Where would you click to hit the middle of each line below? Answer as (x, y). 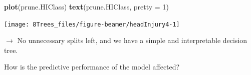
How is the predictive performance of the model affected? (92, 67)
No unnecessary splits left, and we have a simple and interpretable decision (132, 40)
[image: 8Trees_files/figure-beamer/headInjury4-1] (92, 24)
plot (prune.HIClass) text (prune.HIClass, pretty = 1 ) (86, 6)
